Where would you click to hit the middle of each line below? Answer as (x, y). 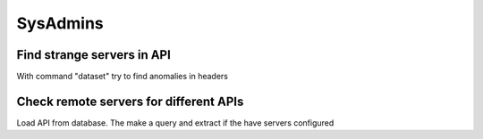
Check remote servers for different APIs (130, 101)
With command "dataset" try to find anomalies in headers (122, 77)
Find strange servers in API (94, 55)
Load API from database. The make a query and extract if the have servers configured (175, 123)
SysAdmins (60, 23)
